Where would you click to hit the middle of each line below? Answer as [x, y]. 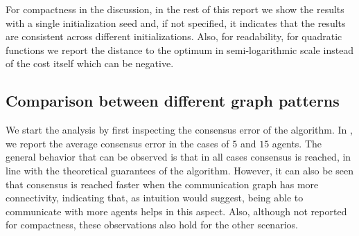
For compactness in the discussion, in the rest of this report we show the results [175, 9]
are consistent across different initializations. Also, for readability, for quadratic [174, 36]
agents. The [297, 143]
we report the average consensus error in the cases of [117, 143]
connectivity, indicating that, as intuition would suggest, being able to [155, 198]
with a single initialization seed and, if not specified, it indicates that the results [176, 22]
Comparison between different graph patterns [173, 101]
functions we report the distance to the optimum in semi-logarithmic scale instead [180, 49]
